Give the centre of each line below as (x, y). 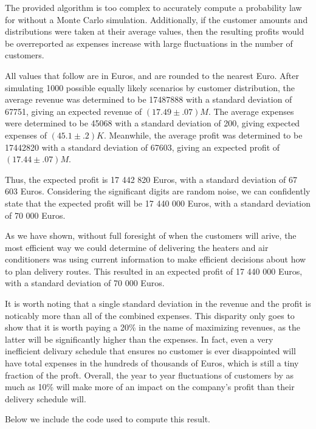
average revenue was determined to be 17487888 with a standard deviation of (149, 99)
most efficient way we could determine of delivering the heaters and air (137, 247)
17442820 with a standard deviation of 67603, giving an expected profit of (143, 147)
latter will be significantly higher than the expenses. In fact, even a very (139, 339)
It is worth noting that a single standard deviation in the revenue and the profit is (158, 304)
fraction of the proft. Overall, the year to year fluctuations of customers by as (149, 375)
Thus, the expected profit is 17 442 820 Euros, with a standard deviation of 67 (151, 179)
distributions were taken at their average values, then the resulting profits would (155, 31)
